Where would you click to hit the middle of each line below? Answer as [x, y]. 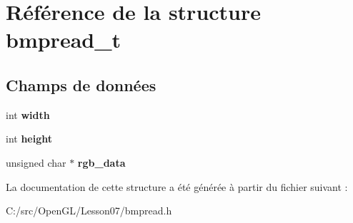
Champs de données [81, 84]
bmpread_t [64, 40]
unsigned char [36, 162]
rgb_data [101, 162]
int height [29, 139]
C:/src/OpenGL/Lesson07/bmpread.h [89, 211]
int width [28, 114]
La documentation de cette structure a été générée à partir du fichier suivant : [177, 186]
